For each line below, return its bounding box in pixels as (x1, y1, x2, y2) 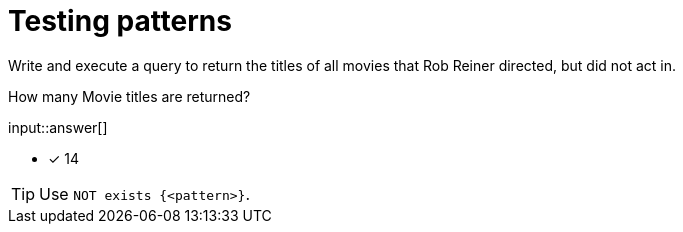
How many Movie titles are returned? (8, 87, 251, 105)
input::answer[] (8, 118, 108, 136)
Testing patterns (8, 4, 232, 38)
